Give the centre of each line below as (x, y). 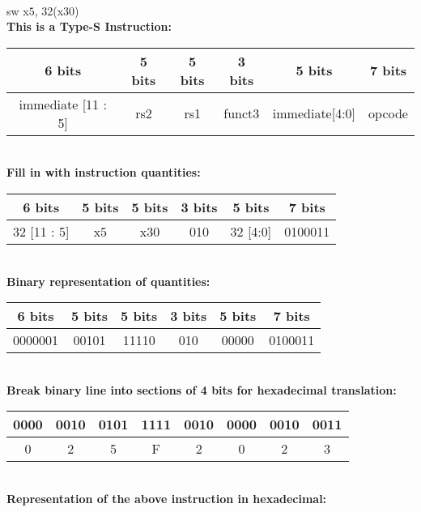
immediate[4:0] (314, 113)
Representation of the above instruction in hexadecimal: (167, 498)
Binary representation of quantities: (108, 281)
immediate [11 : (63, 104)
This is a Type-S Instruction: (89, 26)
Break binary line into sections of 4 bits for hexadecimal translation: (202, 389)
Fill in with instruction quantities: (104, 172)
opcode (388, 113)
